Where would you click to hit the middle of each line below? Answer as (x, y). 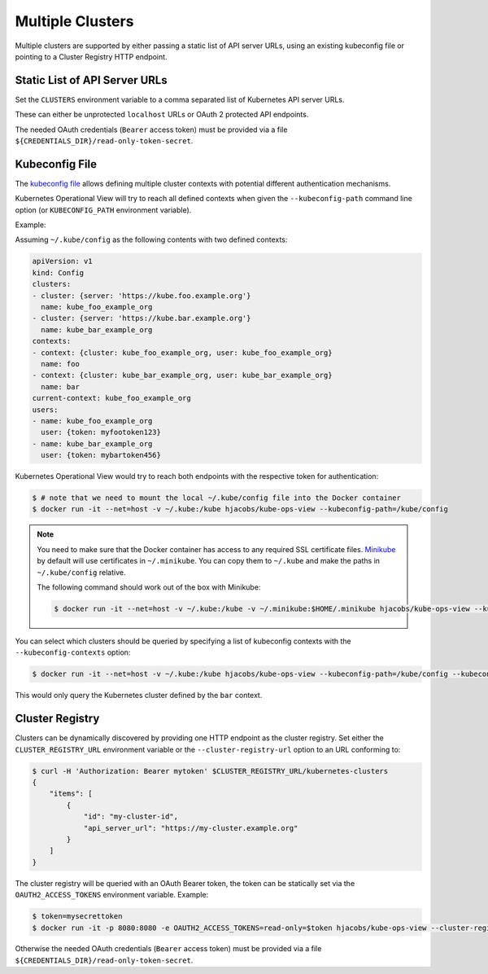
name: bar (61, 386)
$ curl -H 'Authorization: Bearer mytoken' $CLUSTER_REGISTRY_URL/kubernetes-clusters (210, 771)
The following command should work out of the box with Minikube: (149, 587)
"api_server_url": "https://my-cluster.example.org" (191, 828)
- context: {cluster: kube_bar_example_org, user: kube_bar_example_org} (182, 375)
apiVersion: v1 (62, 261)
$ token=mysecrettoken (77, 917)
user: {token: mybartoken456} (101, 455)
